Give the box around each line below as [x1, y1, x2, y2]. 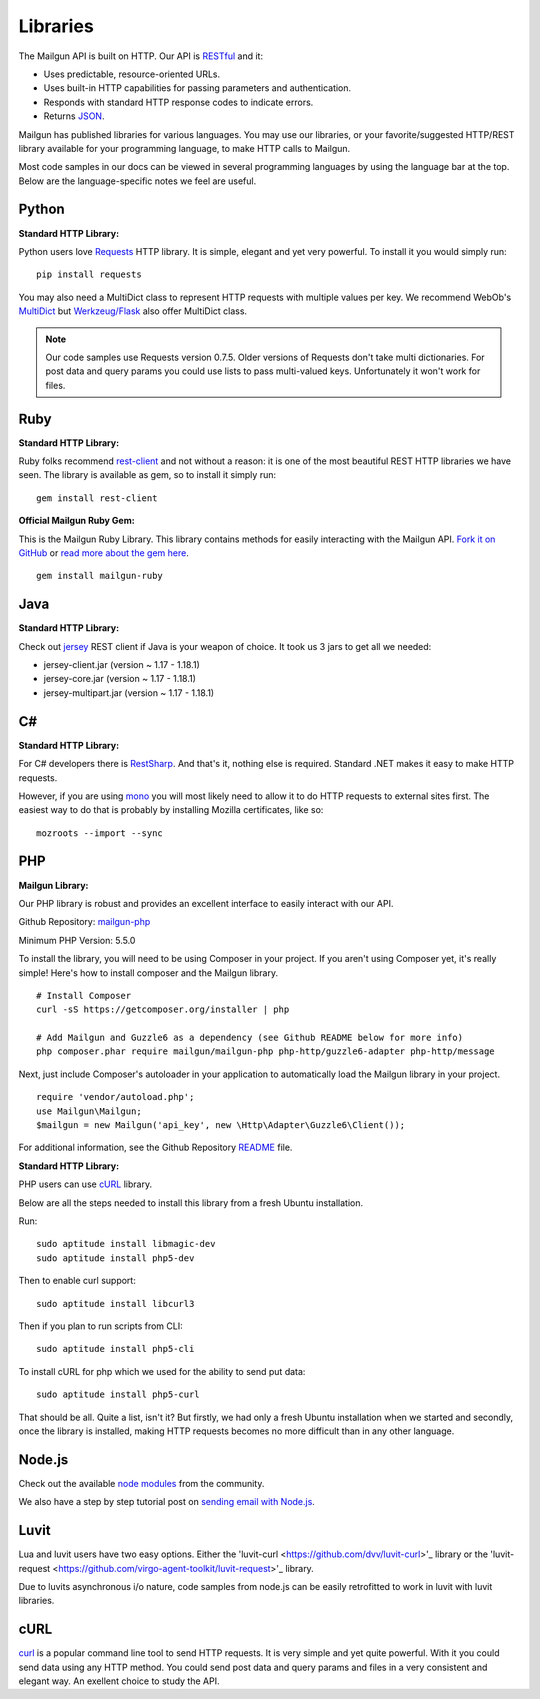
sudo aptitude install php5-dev [36, 1252, 195, 1264]
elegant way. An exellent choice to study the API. [18, 1675, 220, 1687]
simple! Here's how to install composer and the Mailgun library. [18, 966, 279, 979]
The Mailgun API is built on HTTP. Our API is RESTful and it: [18, 50, 264, 62]
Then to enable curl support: [18, 1275, 137, 1287]
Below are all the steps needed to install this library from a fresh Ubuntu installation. [18, 1196, 364, 1209]
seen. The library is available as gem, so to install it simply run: [18, 469, 277, 481]
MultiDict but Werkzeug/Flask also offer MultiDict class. [18, 305, 248, 317]
